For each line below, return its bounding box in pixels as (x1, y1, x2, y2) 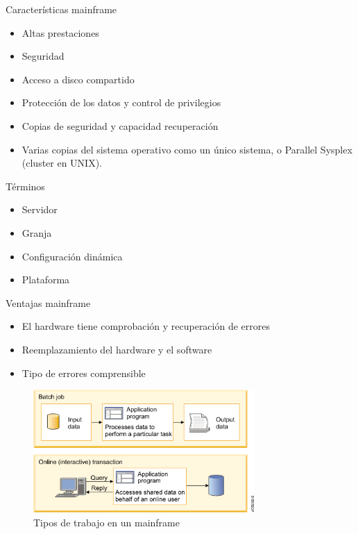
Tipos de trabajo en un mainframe (33, 515, 180, 529)
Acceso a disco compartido (22, 72, 135, 86)
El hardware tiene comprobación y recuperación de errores (22, 319, 270, 333)
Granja (22, 225, 52, 240)
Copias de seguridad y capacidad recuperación (22, 118, 219, 133)
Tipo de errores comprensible (22, 365, 146, 380)
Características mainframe (6, 2, 117, 16)
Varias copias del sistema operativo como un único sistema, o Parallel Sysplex (22, 142, 352, 156)
